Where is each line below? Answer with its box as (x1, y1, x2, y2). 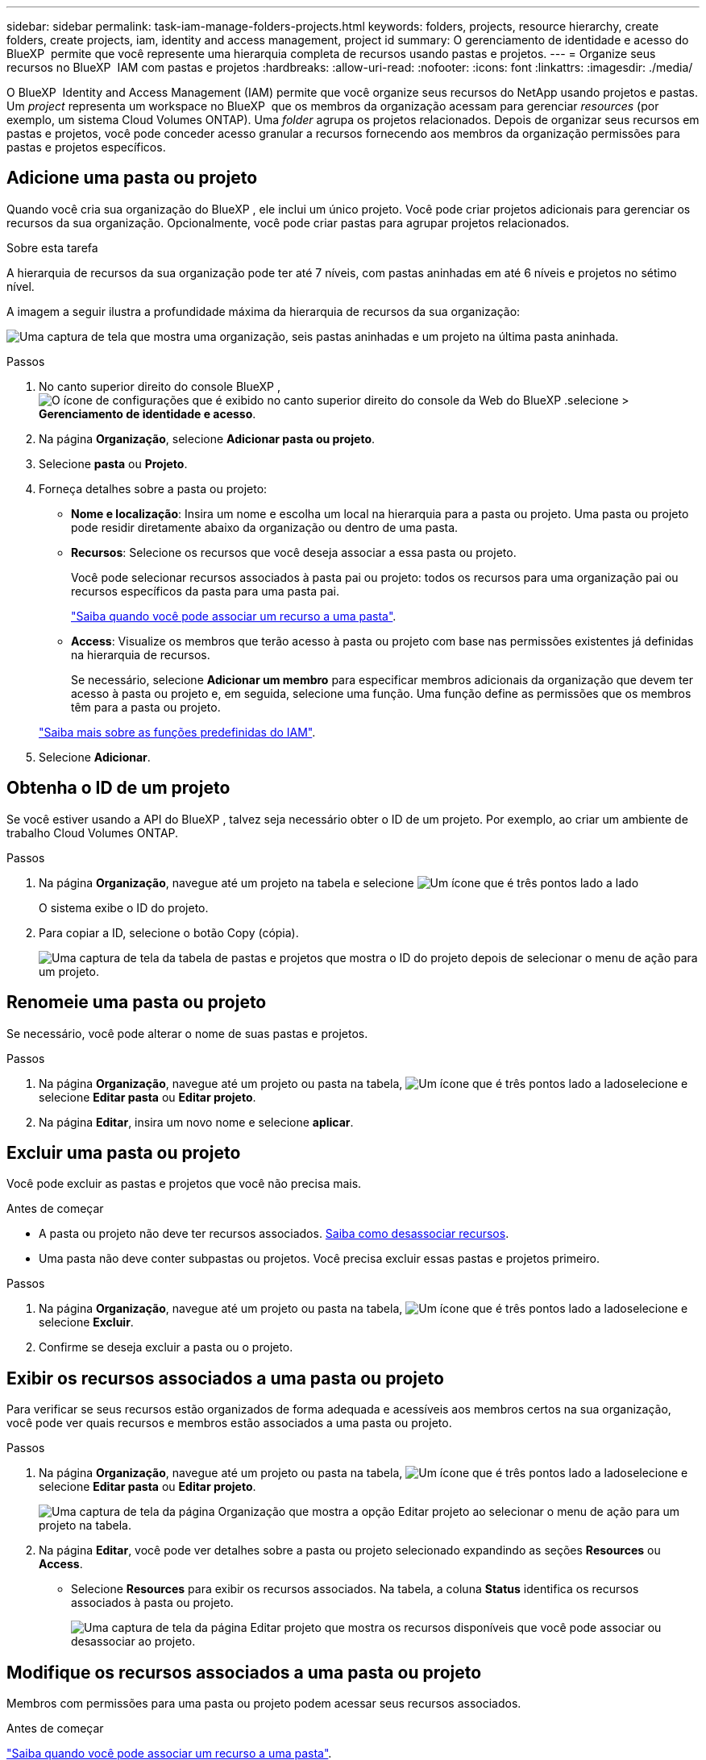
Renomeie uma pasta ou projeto (6, 992, 267, 1013)
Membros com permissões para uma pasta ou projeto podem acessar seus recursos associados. (6, 1696, 521, 1711)
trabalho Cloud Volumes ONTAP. (6, 825, 179, 840)
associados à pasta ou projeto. (71, 1596, 234, 1610)
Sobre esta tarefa (6, 240, 98, 255)
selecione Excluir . (39, 1315, 134, 1330)
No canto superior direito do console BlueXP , (39, 379, 280, 393)
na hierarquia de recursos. (71, 647, 210, 662)
